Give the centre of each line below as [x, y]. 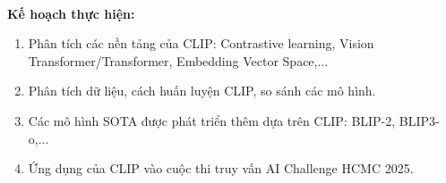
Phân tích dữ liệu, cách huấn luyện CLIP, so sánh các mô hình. [202, 91]
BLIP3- [419, 120]
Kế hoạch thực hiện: [71, 13]
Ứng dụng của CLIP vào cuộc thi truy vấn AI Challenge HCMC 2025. [221, 168]
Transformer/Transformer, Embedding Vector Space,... [178, 60]
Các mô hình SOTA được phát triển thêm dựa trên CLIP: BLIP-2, [212, 120]
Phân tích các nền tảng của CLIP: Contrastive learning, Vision [201, 43]
